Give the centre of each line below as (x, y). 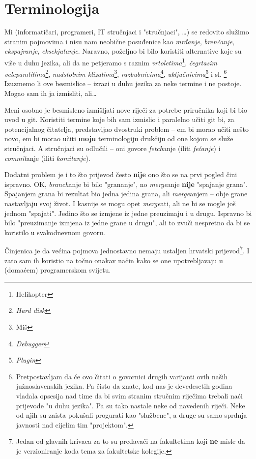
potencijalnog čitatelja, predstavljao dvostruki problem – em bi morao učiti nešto (127, 129)
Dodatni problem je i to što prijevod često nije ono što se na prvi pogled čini (121, 174)
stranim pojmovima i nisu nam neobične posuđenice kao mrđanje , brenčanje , (119, 41)
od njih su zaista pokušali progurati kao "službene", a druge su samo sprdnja (131, 415)
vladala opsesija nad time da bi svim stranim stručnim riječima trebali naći (129, 395)
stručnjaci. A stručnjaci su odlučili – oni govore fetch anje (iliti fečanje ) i (113, 148)
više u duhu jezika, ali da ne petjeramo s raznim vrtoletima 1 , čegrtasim (111, 61)
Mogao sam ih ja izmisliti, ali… (51, 93)
